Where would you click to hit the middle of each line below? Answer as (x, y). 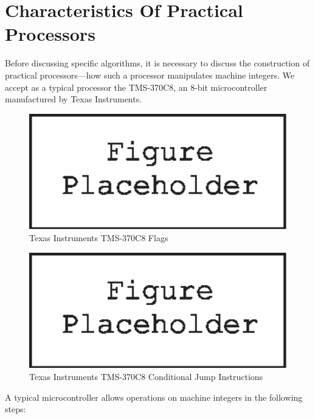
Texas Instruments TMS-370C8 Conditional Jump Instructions (146, 376)
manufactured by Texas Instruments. (74, 99)
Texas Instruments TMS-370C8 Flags (99, 238)
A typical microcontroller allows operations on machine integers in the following (154, 397)
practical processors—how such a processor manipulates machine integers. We (150, 75)
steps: (16, 409)
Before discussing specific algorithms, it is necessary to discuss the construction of (157, 63)
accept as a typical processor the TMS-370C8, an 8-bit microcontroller (136, 87)
